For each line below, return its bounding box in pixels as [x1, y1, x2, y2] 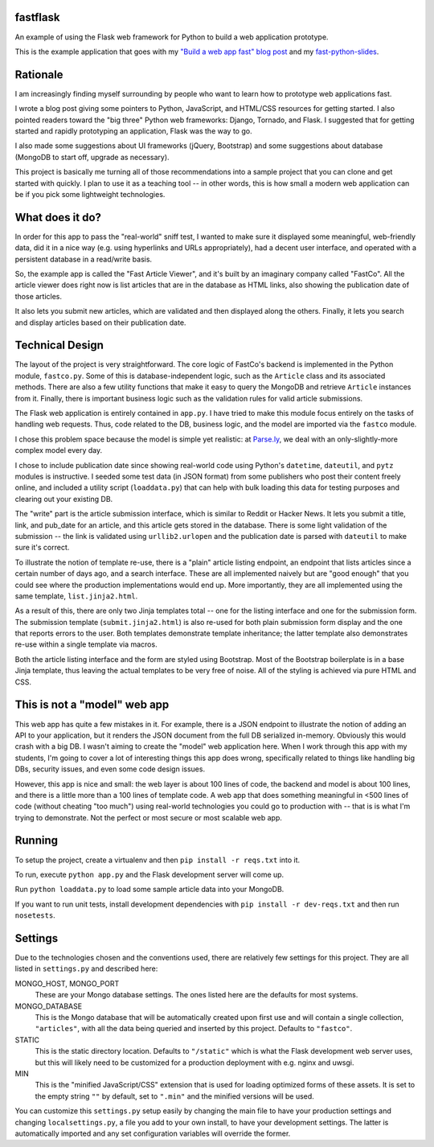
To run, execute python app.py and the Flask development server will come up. [14, 869, 285, 879]
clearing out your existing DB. [14, 494, 113, 504]
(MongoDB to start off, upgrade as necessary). [14, 152, 170, 162]
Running [14, 833, 59, 848]
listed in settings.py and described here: [14, 964, 158, 973]
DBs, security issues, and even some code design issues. [14, 764, 205, 774]
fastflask [14, 10, 60, 24]
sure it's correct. [14, 543, 70, 553]
